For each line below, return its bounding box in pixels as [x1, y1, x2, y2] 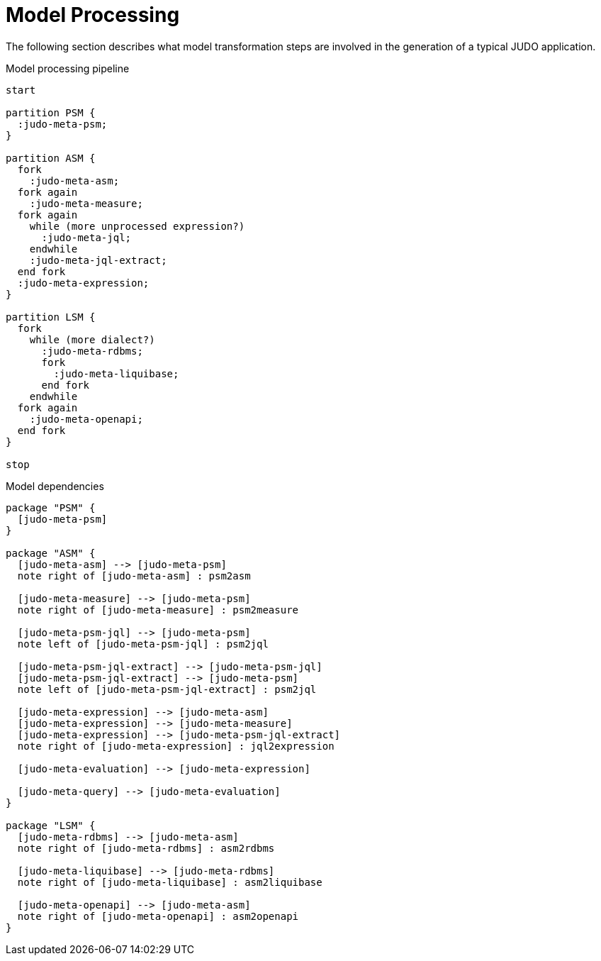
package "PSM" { [6, 501, 96, 513]
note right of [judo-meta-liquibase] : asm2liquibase [17, 876, 322, 888]
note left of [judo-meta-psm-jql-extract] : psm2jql [17, 683, 317, 695]
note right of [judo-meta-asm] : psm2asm [17, 570, 251, 582]
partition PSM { [6, 106, 96, 118]
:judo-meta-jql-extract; [29, 254, 167, 266]
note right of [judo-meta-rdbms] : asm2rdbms [17, 842, 275, 854]
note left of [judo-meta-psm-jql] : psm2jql [17, 638, 269, 650]
